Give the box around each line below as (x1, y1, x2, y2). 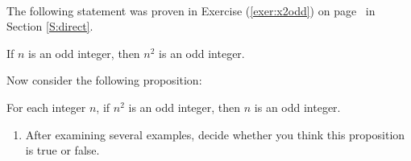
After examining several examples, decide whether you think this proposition (25, 126, 405, 142)
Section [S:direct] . (6, 18, 93, 35)
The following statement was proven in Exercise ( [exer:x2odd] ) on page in (6, 2, 376, 19)
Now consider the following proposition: (6, 72, 202, 89)
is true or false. (25, 142, 100, 159)
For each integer (6, 98, 86, 115)
